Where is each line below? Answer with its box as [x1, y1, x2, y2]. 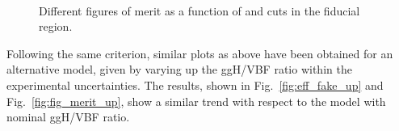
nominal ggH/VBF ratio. [6, 108, 130, 125]
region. [39, 18, 73, 35]
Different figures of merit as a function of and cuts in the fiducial [39, 2, 360, 19]
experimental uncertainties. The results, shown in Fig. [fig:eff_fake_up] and [6, 76, 384, 93]
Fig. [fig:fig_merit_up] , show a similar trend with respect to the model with [6, 92, 386, 109]
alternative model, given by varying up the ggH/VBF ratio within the [6, 61, 352, 78]
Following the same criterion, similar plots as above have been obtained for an [6, 44, 393, 61]
